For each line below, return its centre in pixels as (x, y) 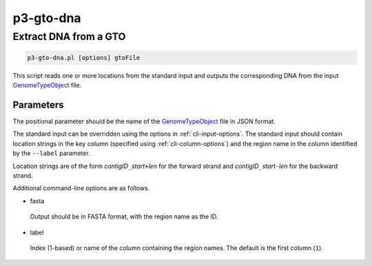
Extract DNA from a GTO (69, 37)
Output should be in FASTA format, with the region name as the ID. (124, 216)
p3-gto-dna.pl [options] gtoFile (84, 58)
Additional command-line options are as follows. (81, 188)
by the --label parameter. (52, 153)
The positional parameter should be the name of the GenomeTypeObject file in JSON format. (144, 121)
